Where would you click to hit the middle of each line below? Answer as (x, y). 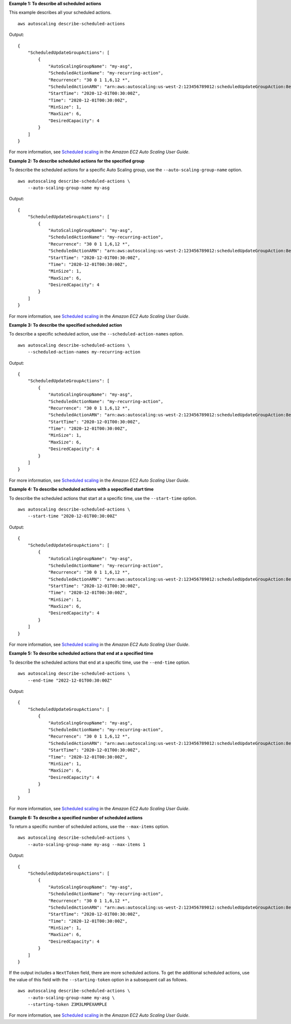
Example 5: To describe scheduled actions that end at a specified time (81, 653)
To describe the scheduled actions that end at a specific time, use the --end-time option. (99, 662)
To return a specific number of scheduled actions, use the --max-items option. (89, 827)
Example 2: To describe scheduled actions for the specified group (77, 161)
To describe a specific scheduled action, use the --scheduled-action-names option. (96, 334)
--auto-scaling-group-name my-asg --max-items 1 (86, 844)
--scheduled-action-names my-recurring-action (84, 352)
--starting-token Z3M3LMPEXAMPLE (67, 1004)
